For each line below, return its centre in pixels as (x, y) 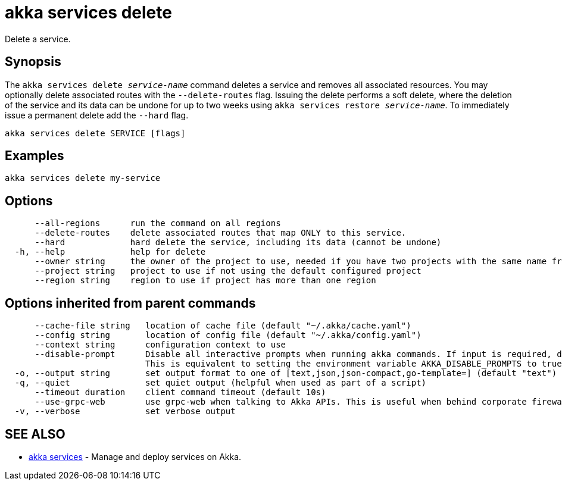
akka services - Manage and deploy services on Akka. (135, 456)
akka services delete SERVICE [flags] (95, 133)
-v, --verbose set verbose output (125, 412)
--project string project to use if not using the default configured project (228, 271)
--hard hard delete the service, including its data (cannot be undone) (238, 242)
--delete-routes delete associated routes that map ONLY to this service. (221, 233)
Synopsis (33, 62)
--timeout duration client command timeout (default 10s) (180, 392)
